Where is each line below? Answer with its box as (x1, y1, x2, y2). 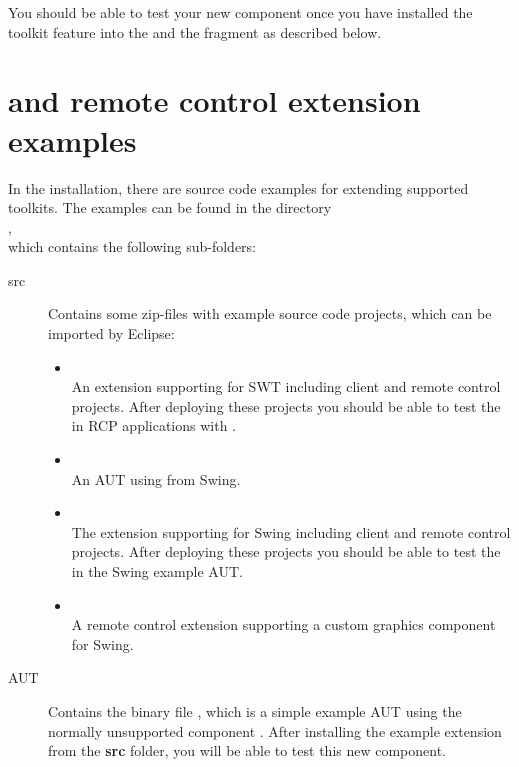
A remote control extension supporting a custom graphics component (71, 614, 496, 635)
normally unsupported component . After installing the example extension (48, 720, 502, 741)
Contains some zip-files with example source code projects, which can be (48, 303, 492, 324)
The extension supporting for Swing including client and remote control (71, 521, 511, 542)
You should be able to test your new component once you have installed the (8, 2, 473, 22)
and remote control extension (8, 80, 421, 121)
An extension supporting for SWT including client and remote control (71, 376, 501, 397)
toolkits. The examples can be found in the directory (8, 197, 332, 218)
